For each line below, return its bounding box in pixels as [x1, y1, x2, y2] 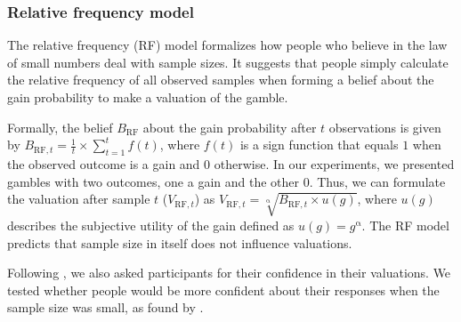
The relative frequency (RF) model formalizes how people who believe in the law [7, 36, 448, 54]
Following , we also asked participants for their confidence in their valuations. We [7, 263, 451, 282]
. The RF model [361, 215, 449, 234]
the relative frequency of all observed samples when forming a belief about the [7, 70, 434, 89]
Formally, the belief [7, 117, 113, 136]
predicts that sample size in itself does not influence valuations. [7, 233, 352, 252]
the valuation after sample [7, 189, 150, 208]
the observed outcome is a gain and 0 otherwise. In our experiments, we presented [7, 154, 455, 173]
